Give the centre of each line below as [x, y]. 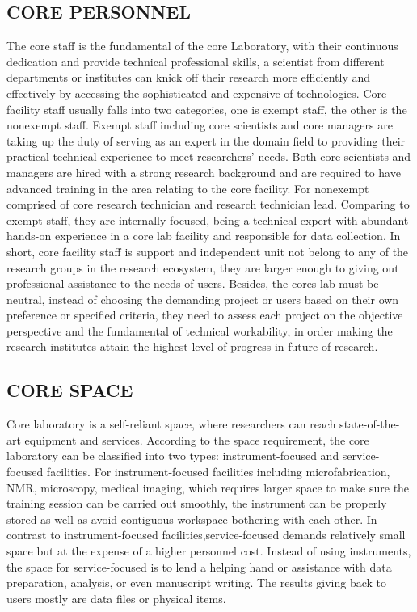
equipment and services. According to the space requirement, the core [197, 439]
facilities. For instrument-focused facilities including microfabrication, [218, 472]
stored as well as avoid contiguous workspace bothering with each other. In [192, 519]
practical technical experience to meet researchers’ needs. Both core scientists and [209, 156]
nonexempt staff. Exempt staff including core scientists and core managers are [200, 125]
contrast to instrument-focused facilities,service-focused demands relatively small [206, 535]
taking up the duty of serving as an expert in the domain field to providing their [206, 140]
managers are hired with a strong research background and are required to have [204, 172]
